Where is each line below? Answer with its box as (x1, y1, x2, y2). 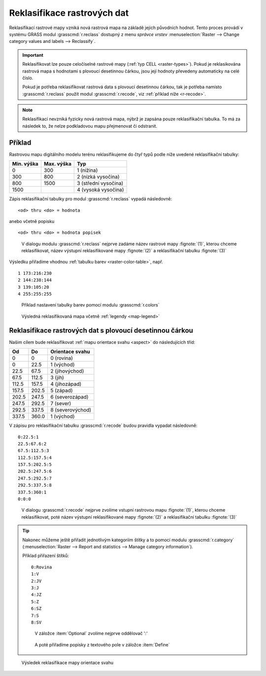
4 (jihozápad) (50, 380, 82, 387)
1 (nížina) (77, 167, 98, 174)
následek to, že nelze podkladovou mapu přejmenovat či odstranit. (22, 123, 158, 129)
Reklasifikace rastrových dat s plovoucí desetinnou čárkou (9, 326, 193, 335)
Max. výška (43, 160, 71, 167)
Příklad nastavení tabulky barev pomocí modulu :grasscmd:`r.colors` (21, 302, 160, 308)
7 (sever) (50, 400, 71, 407)
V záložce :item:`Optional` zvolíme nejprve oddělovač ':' (34, 631, 148, 637)
